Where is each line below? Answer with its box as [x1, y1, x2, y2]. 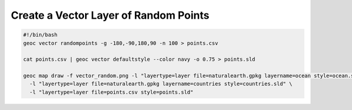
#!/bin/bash [23, 32, 58, 38]
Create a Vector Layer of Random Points [11, 9, 209, 22]
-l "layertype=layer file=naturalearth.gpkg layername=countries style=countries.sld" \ [29, 81, 293, 87]
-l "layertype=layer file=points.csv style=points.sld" [29, 88, 194, 95]
